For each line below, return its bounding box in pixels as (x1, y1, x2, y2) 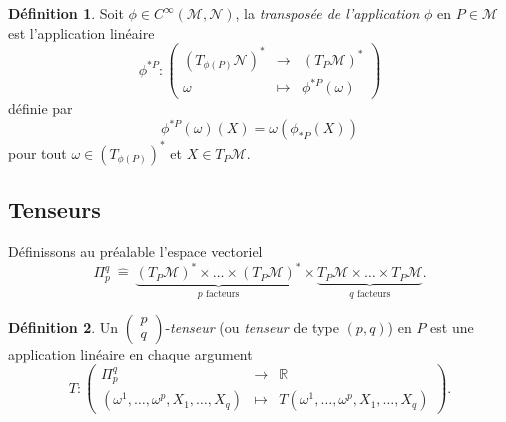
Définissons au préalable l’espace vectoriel (8, 241, 263, 262)
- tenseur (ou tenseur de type (165, 316, 339, 337)
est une (430, 316, 474, 337)
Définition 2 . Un (8, 316, 119, 337)
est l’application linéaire (8, 22, 155, 43)
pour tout (8, 142, 67, 163)
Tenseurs (8, 194, 101, 225)
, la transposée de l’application (235, 3, 420, 23)
